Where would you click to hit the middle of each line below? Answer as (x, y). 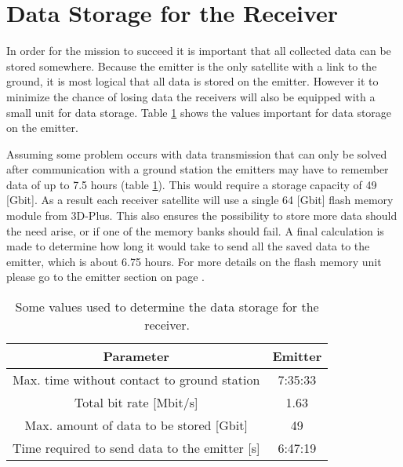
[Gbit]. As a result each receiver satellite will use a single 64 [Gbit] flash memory (200, 200)
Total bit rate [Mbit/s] (136, 403)
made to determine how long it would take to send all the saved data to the (188, 246)
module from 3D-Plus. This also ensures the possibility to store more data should (202, 215)
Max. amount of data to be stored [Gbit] (136, 425)
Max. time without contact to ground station (136, 380)
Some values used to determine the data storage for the (167, 307)
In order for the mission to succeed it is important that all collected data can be (199, 51)
